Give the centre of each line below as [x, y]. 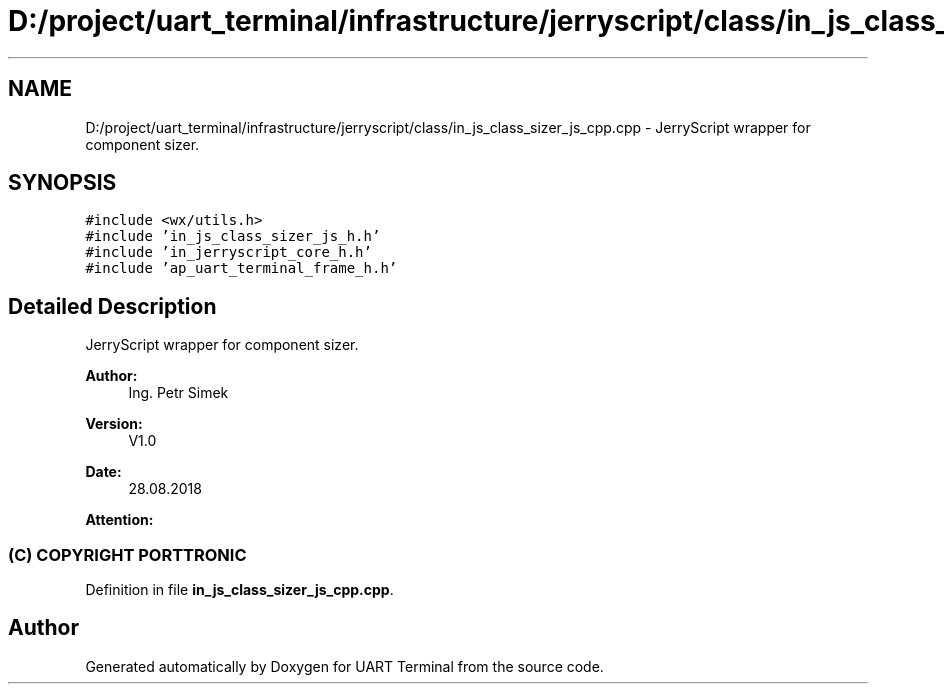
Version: [114, 424]
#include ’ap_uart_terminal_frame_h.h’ [241, 268]
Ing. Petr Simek [178, 393]
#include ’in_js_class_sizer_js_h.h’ [233, 236]
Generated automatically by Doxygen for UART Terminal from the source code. [344, 666]
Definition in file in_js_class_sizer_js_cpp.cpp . [239, 590]
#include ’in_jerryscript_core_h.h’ [228, 252]
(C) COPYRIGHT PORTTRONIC [127, 554]
